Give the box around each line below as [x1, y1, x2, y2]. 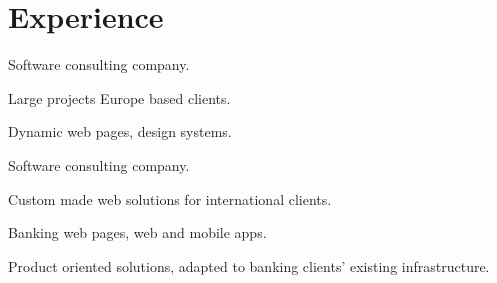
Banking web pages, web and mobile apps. [8, 222, 267, 243]
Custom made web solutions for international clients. [8, 188, 332, 209]
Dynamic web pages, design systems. [8, 121, 232, 142]
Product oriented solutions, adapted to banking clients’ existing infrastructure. [8, 255, 490, 276]
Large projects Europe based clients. [8, 87, 231, 108]
